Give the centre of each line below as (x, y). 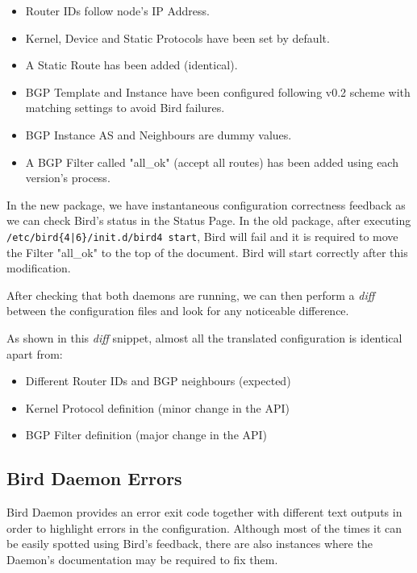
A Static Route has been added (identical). (131, 65)
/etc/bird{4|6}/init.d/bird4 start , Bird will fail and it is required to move (202, 236)
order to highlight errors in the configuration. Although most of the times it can (204, 527)
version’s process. (68, 178)
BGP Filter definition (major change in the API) (146, 435)
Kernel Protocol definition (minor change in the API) (158, 407)
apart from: (35, 353)
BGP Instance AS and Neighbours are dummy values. (158, 134)
